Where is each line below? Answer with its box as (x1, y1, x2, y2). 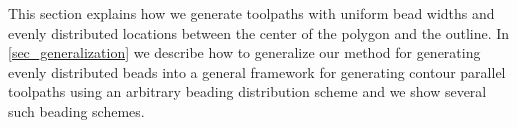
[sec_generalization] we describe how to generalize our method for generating (8, 42, 481, 63)
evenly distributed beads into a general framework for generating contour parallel (8, 61, 506, 82)
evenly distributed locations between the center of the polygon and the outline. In (8, 22, 510, 43)
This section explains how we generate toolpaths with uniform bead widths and (8, 3, 495, 23)
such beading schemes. (8, 100, 145, 121)
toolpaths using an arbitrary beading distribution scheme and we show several (8, 81, 487, 102)
